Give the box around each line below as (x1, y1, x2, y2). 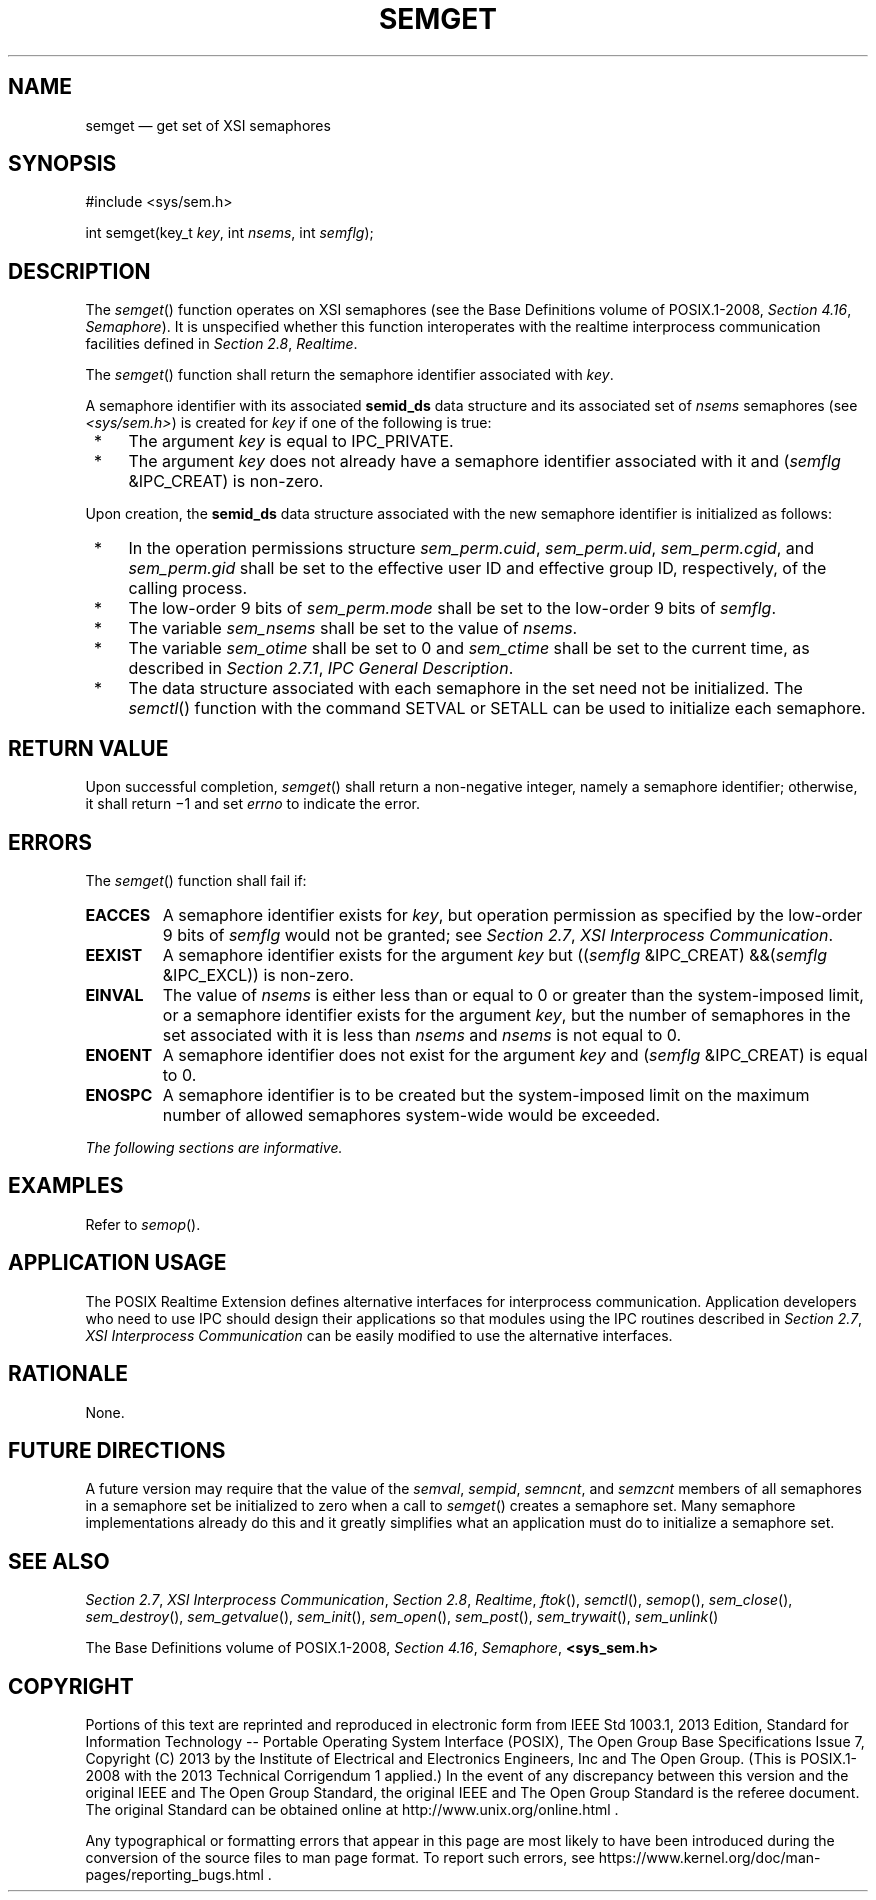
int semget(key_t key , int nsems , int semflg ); (85, 224, 374, 242)
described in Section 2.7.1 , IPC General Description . (128, 658, 514, 679)
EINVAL (85, 984, 144, 1005)
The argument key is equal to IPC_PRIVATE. (128, 431, 454, 452)
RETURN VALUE (8, 735, 169, 761)
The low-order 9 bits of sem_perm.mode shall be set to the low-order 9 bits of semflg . (128, 598, 776, 619)
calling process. (128, 578, 248, 599)
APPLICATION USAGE (8, 1250, 227, 1276)
